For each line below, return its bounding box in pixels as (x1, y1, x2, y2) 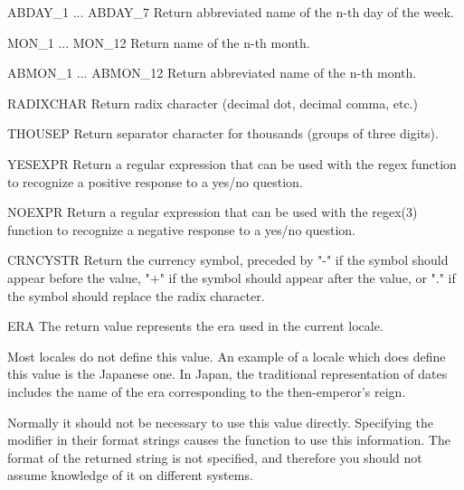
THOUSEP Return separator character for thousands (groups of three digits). (7, 124, 439, 143)
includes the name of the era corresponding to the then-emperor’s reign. (7, 382, 406, 400)
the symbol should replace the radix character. (7, 286, 265, 305)
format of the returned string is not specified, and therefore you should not (7, 448, 422, 466)
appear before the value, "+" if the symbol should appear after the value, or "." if (7, 268, 456, 287)
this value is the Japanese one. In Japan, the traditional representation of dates (7, 364, 448, 383)
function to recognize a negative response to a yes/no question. (7, 220, 355, 239)
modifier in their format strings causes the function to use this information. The (7, 430, 450, 449)
